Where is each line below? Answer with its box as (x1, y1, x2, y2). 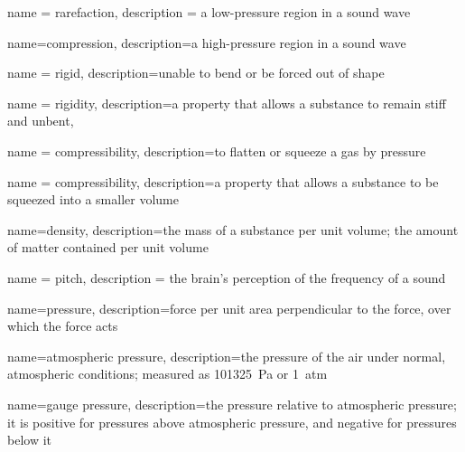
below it (7, 430, 51, 449)
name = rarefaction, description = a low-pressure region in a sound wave (7, 3, 411, 21)
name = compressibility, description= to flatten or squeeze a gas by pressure (7, 141, 426, 160)
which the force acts (7, 316, 118, 335)
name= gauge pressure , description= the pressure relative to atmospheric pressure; (7, 394, 457, 413)
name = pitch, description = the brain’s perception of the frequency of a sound (7, 268, 446, 287)
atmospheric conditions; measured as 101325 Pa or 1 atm (7, 364, 328, 383)
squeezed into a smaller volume (7, 190, 179, 209)
